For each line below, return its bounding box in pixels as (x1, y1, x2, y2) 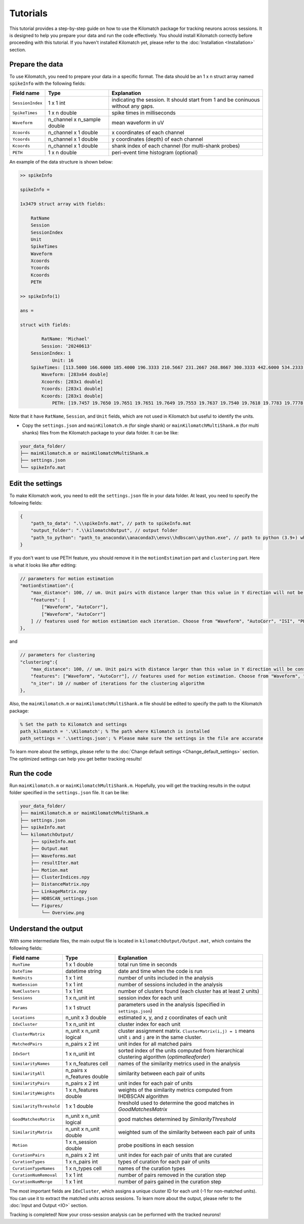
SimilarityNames (12, 1061, 50, 1066)
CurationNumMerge (12, 1179, 53, 1184)
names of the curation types (118, 1165, 185, 1172)
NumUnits (12, 975, 33, 981)
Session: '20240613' (41, 343, 93, 349)
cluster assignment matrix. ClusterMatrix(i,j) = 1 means (118, 1027, 255, 1034)
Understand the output (9, 925, 83, 933)
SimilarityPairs (12, 1080, 50, 1086)
